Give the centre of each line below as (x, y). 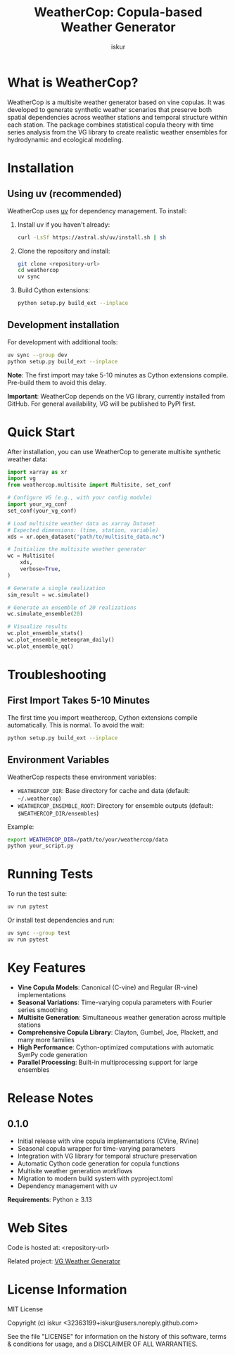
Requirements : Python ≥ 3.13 (50, 1199)
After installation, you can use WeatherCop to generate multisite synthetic (114, 451)
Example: (21, 826)
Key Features (47, 968)
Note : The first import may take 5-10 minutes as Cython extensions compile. (118, 375)
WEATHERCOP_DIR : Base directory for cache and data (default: (104, 790)
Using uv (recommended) (65, 194)
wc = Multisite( (31, 556)
